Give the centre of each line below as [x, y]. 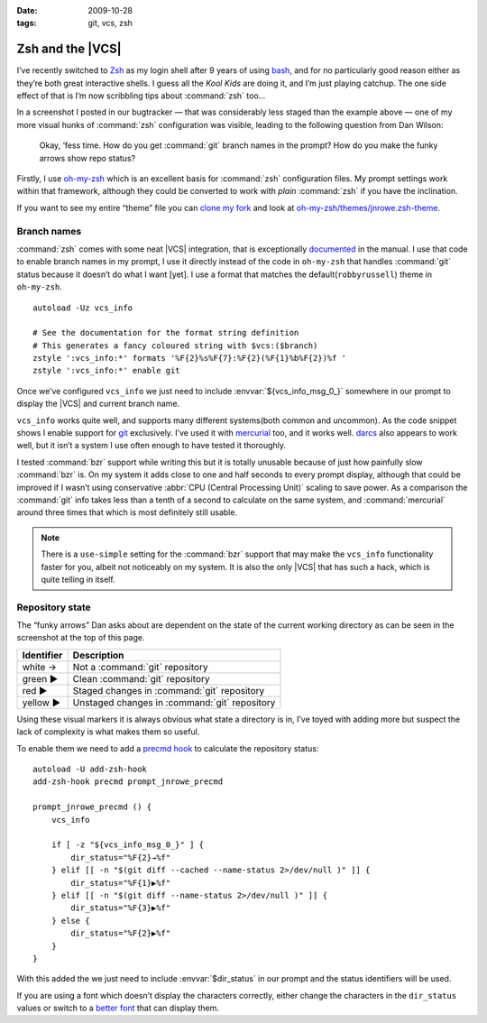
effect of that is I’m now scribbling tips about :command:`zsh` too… [141, 96]
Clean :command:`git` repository [142, 678]
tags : [27, 23]
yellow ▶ [41, 702]
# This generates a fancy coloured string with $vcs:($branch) [175, 346]
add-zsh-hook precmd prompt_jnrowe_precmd [128, 782]
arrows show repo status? [87, 158]
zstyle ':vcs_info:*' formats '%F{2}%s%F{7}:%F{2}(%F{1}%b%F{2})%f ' [190, 358]
